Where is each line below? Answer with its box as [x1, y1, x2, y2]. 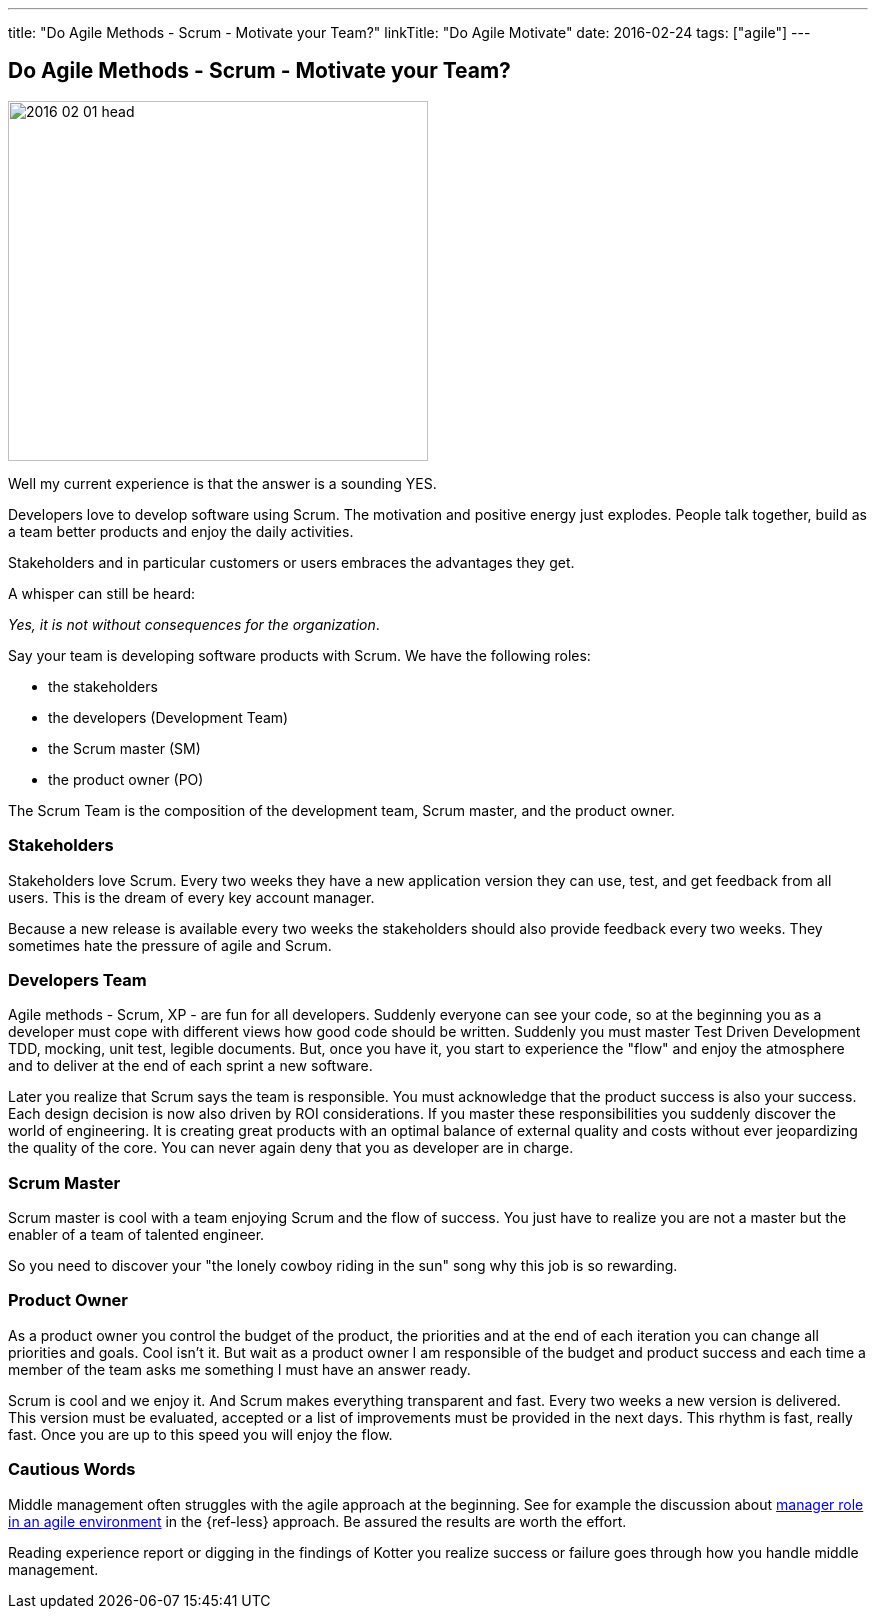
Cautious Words [8, 1459, 136, 1480]
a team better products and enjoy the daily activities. [8, 522, 354, 540]
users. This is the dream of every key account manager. [8, 888, 375, 906]
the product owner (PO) [48, 770, 204, 788]
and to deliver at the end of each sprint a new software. [8, 1057, 373, 1075]
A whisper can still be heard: [8, 584, 196, 602]
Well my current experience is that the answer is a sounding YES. [8, 474, 437, 492]
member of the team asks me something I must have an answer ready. [8, 1360, 471, 1378]
